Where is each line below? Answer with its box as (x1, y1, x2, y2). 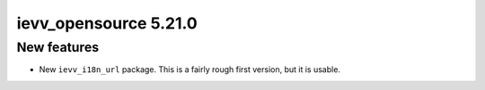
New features (16, 39, 100, 55)
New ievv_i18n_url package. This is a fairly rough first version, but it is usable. (39, 64, 341, 75)
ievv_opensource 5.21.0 (16, 13, 198, 33)
